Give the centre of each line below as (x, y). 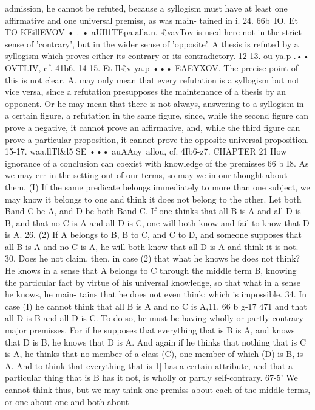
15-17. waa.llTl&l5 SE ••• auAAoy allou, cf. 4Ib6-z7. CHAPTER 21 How (146, 151)
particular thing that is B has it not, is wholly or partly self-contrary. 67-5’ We (151, 377)
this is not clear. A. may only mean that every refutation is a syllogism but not (152, 79)
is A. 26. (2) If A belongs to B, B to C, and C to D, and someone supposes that (154, 235)
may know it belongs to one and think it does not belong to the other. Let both (153, 199)
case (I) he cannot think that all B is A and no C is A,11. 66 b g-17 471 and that (156, 306)
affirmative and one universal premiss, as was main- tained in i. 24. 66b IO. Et (151, 20)
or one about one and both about (67, 401)
